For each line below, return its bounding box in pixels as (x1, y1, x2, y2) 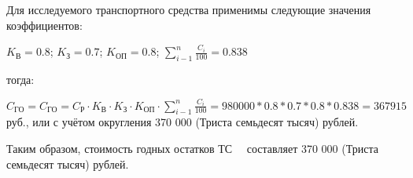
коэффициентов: (6, 16, 83, 33)
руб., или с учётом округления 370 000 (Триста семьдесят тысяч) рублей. (6, 114, 359, 130)
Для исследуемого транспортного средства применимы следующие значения (6, 2, 371, 17)
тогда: (6, 71, 35, 87)
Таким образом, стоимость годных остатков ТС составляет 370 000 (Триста (6, 140, 378, 156)
